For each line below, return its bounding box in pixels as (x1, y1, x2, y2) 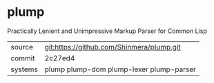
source (10, 42, 33, 51)
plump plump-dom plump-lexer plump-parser (44, 64, 197, 74)
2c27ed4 (44, 53, 75, 62)
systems (10, 64, 38, 74)
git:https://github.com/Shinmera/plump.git (44, 42, 181, 51)
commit (10, 53, 35, 62)
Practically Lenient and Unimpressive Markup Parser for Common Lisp (7, 27, 207, 35)
